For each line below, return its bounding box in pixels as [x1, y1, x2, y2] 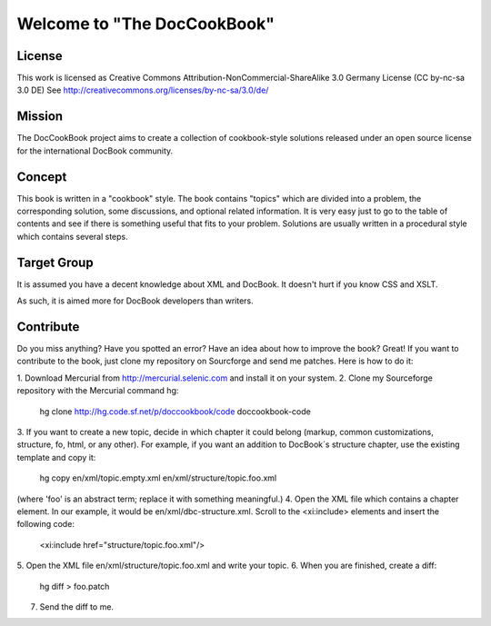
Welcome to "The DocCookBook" [16, 14, 275, 34]
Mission [16, 109, 64, 124]
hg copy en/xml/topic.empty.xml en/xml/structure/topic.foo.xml [39, 472, 277, 483]
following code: [16, 519, 75, 530]
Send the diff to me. [39, 601, 114, 612]
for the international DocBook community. [16, 145, 174, 156]
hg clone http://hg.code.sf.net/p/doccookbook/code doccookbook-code [39, 405, 311, 417]
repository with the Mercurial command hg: [16, 385, 179, 396]
